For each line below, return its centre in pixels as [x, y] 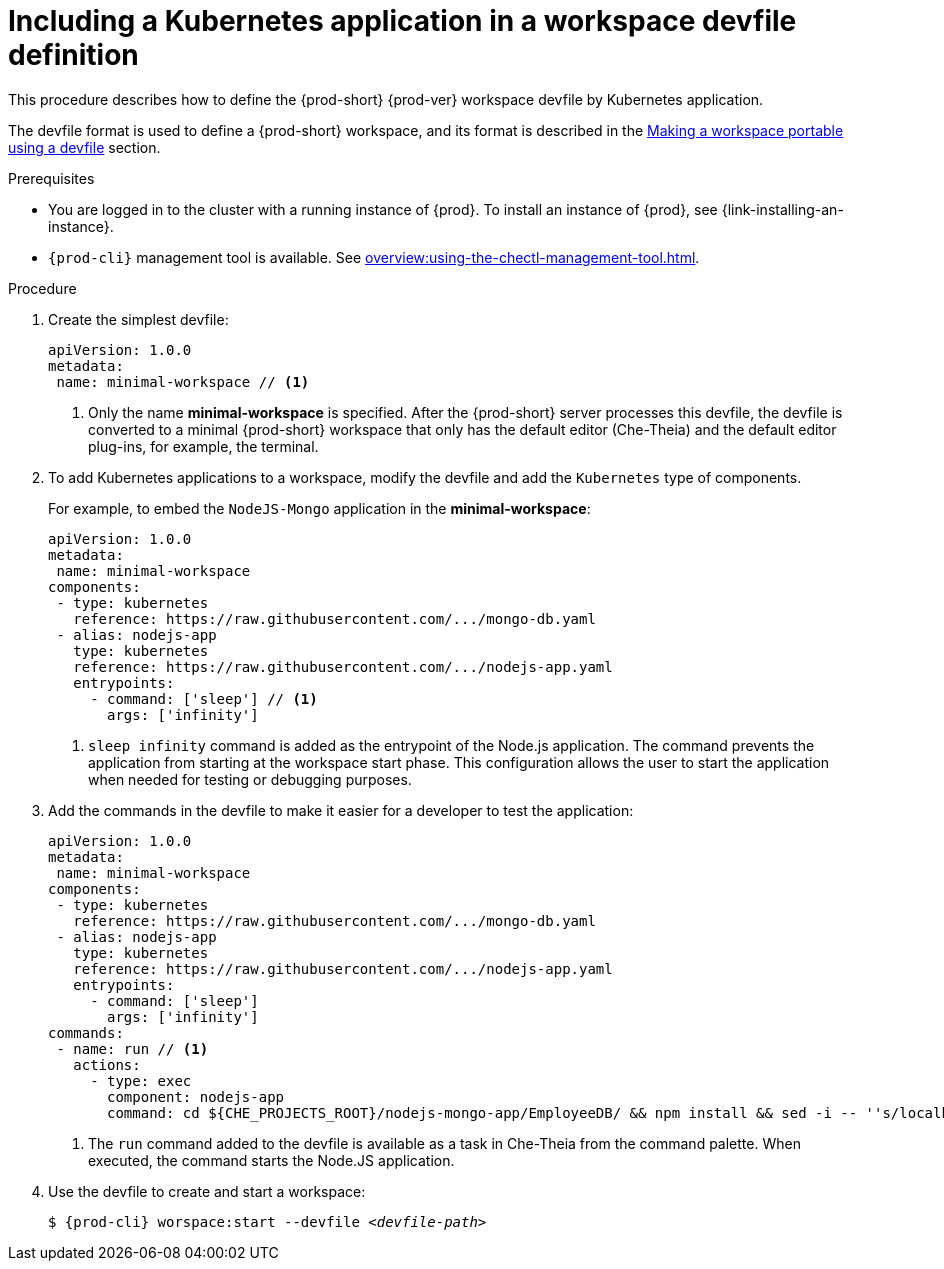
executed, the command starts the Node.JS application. [271, 1160]
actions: [107, 1064]
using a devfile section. [84, 147]
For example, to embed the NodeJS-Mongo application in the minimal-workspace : [319, 508]
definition [73, 55]
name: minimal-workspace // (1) [183, 381]
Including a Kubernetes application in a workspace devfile [402, 21]
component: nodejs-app [196, 1096]
